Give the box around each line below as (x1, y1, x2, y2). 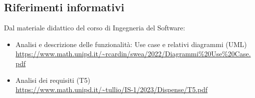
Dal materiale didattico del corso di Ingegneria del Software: (4, 23, 185, 33)
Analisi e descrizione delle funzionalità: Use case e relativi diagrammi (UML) (15, 39, 247, 49)
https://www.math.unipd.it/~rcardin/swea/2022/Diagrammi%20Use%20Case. (15, 49, 251, 59)
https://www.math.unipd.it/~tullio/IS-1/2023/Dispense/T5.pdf (15, 84, 208, 95)
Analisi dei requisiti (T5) (15, 74, 90, 85)
